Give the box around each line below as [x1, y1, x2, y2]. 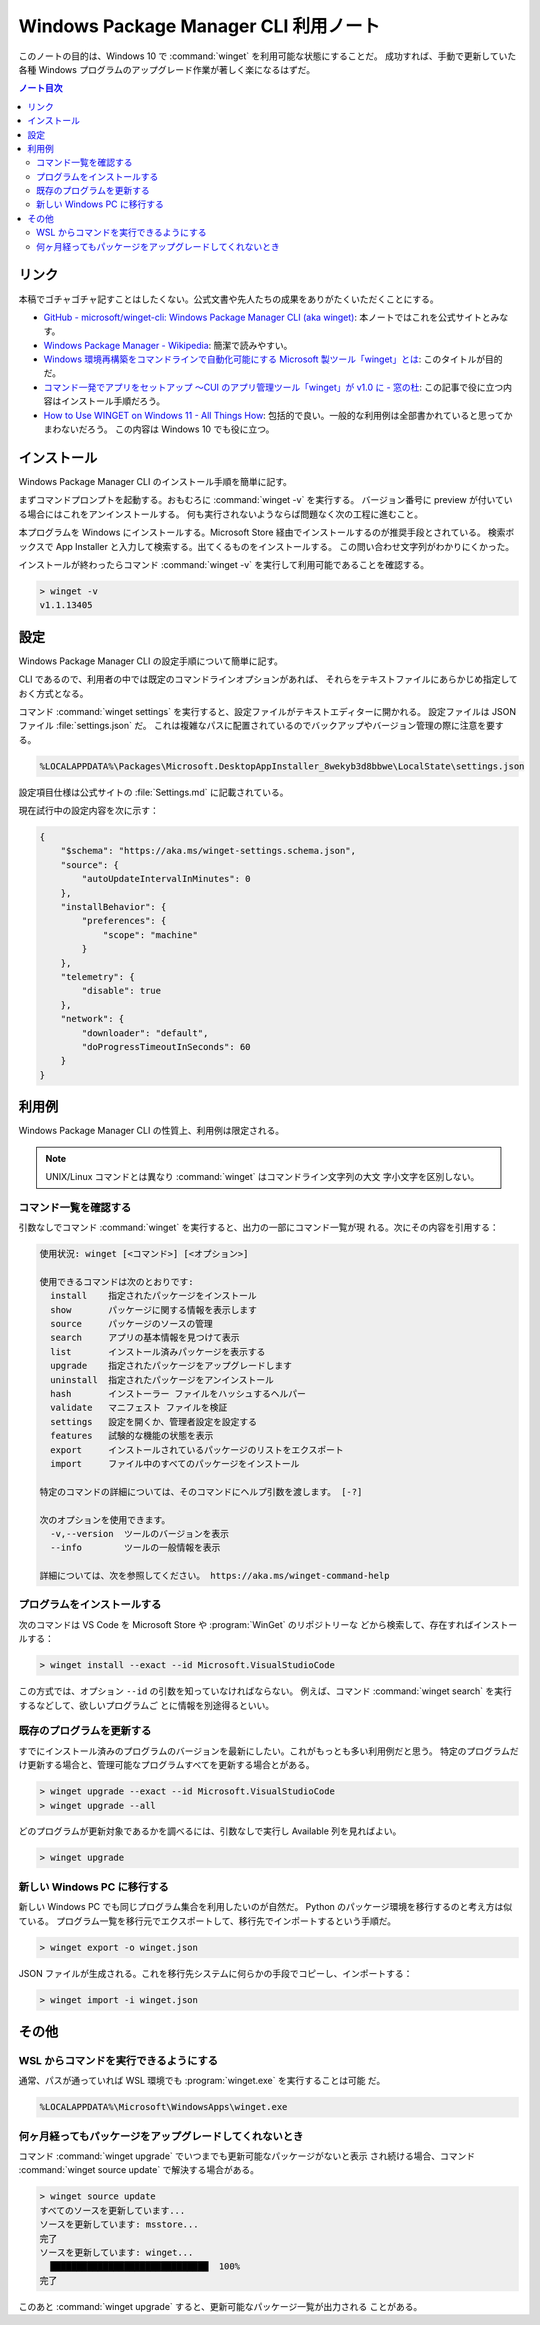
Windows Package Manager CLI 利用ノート [18, 15, 381, 37]
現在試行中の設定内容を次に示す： [18, 805, 159, 817]
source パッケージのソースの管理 [50, 1318, 214, 1330]
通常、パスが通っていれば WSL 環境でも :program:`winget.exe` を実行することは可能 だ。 [18, 2075, 386, 2087]
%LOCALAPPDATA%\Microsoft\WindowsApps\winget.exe [39, 2101, 288, 2113]
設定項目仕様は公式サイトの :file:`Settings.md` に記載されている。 [18, 786, 289, 798]
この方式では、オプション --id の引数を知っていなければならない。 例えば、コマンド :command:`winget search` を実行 [18, 1685, 512, 1697]
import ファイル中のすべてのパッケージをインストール [50, 1458, 300, 1469]
